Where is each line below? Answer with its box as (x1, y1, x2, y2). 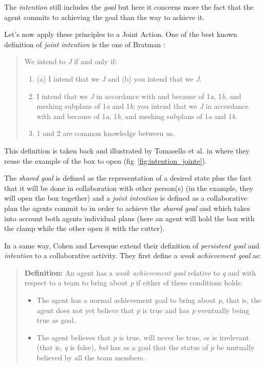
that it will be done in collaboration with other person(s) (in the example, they (4, 182, 254, 193)
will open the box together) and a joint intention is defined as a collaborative (4, 192, 248, 203)
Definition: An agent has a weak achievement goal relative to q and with (24, 267, 256, 278)
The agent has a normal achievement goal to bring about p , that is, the (36, 295, 261, 305)
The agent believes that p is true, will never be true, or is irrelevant (36, 332, 249, 342)
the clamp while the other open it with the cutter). (4, 223, 165, 234)
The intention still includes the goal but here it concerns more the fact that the (4, 2, 254, 12)
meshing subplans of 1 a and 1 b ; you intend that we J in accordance (36, 101, 249, 111)
